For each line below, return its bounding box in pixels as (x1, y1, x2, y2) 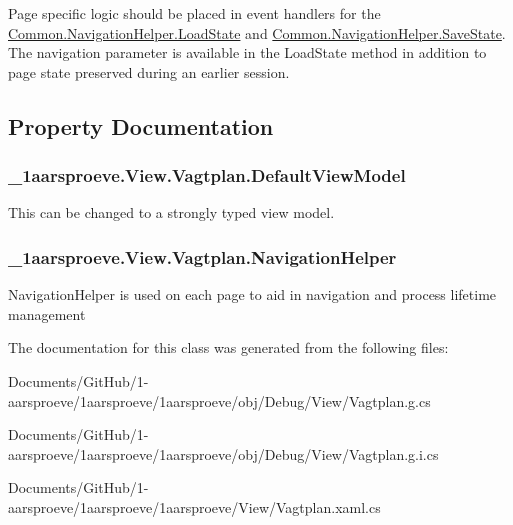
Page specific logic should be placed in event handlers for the (8, 3, 381, 23)
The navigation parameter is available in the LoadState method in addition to (8, 42, 487, 63)
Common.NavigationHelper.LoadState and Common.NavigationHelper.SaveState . (8, 22, 506, 43)
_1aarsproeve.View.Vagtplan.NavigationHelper (8, 244, 397, 269)
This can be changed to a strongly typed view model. (8, 202, 335, 223)
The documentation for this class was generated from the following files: (8, 337, 449, 358)
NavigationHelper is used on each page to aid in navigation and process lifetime (8, 284, 497, 305)
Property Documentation (8, 110, 274, 141)
